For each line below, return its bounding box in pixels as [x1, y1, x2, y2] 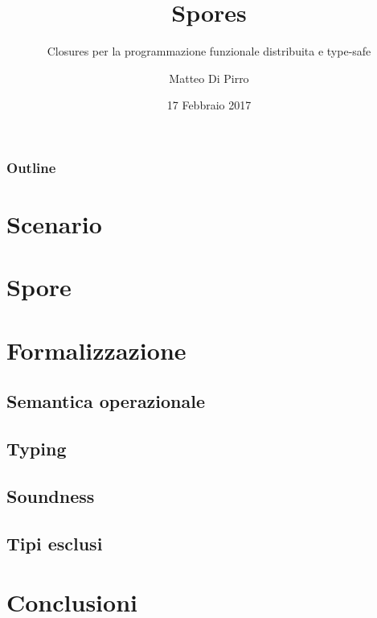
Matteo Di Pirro [169, 69, 249, 86]
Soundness [6, 483, 95, 508]
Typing [6, 436, 67, 461]
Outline [6, 157, 56, 177]
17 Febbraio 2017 [166, 97, 252, 113]
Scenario [6, 208, 102, 241]
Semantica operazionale [6, 389, 206, 414]
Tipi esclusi [6, 530, 103, 555]
